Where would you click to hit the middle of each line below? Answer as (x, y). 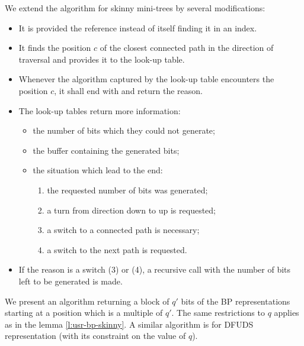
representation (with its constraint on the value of (95, 336)
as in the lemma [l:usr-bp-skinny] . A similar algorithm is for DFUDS (129, 324)
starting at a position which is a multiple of (84, 313)
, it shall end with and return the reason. (128, 90)
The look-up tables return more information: (100, 110)
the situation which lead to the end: (98, 170)
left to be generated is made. (71, 281)
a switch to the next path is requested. (117, 249)
